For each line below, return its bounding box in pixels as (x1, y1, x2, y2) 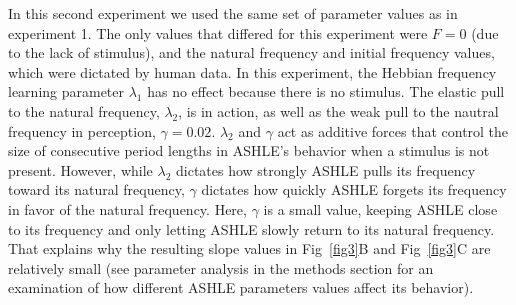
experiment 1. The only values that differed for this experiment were (8, 22, 428, 43)
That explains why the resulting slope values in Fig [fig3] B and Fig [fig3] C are (8, 238, 491, 259)
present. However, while (8, 159, 153, 180)
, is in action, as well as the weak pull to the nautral (178, 100, 499, 121)
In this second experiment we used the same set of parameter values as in (8, 3, 458, 23)
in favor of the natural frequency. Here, (8, 198, 247, 219)
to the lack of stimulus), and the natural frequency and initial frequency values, (8, 42, 495, 63)
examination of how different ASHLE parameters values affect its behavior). (8, 277, 474, 298)
